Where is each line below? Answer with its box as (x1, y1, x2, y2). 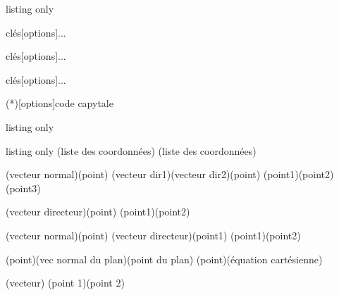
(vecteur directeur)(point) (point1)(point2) (6, 204, 190, 219)
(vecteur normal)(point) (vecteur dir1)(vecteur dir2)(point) (6, 167, 261, 182)
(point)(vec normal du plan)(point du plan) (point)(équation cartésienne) (6, 251, 323, 266)
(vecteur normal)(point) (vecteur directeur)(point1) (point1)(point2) (6, 227, 301, 242)
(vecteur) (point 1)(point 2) (6, 275, 125, 290)
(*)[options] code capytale (6, 96, 113, 111)
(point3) (6, 180, 41, 195)
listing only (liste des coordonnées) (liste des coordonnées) (6, 143, 257, 158)
